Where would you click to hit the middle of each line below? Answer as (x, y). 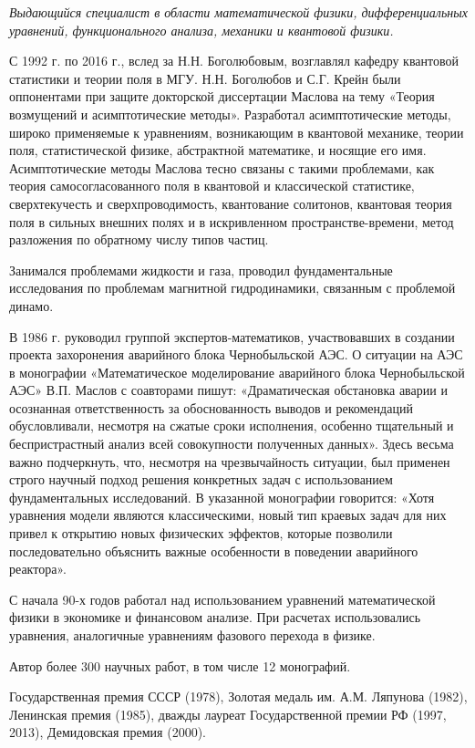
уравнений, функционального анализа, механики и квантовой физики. (201, 30)
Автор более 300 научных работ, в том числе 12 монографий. (180, 665)
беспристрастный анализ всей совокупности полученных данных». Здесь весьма (232, 444)
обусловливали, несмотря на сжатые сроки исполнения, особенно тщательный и (232, 426)
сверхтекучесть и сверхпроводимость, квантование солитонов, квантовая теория (231, 203)
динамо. (31, 305)
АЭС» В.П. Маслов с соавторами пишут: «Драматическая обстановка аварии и (228, 390)
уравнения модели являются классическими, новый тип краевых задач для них (228, 515)
